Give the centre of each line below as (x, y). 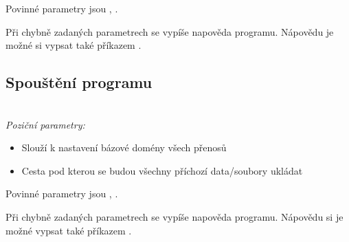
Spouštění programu (79, 82)
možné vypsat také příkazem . (69, 230)
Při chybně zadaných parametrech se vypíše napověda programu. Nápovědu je (170, 31)
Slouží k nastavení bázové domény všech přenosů (124, 147)
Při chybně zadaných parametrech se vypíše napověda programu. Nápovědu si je (174, 216)
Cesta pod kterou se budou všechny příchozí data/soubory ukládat (162, 170)
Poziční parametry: (45, 124)
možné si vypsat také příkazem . (74, 45)
